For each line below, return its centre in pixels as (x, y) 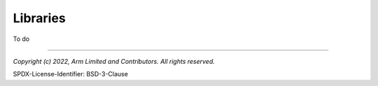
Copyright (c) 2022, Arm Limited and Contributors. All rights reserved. (114, 61)
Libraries (39, 18)
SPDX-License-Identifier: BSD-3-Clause (71, 74)
